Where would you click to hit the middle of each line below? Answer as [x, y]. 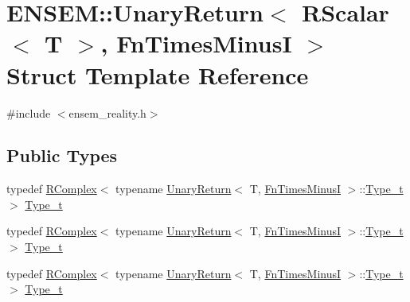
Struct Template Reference [158, 74]
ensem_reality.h [107, 112]
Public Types [62, 155]
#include [29, 112]
